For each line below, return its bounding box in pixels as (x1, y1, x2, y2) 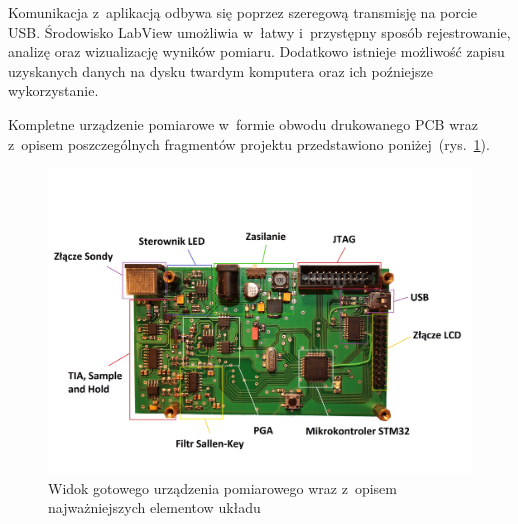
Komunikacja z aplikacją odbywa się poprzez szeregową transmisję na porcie (8, 2, 478, 22)
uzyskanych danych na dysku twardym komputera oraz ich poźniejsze (8, 60, 434, 81)
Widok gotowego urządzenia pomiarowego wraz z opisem (48, 477, 397, 498)
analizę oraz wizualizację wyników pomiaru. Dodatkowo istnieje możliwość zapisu (8, 41, 505, 62)
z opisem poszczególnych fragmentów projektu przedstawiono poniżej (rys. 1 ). (8, 133, 490, 154)
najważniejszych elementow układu (48, 497, 261, 518)
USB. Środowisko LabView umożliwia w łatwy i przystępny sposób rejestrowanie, (8, 21, 511, 42)
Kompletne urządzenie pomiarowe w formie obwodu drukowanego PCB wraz (8, 113, 478, 134)
